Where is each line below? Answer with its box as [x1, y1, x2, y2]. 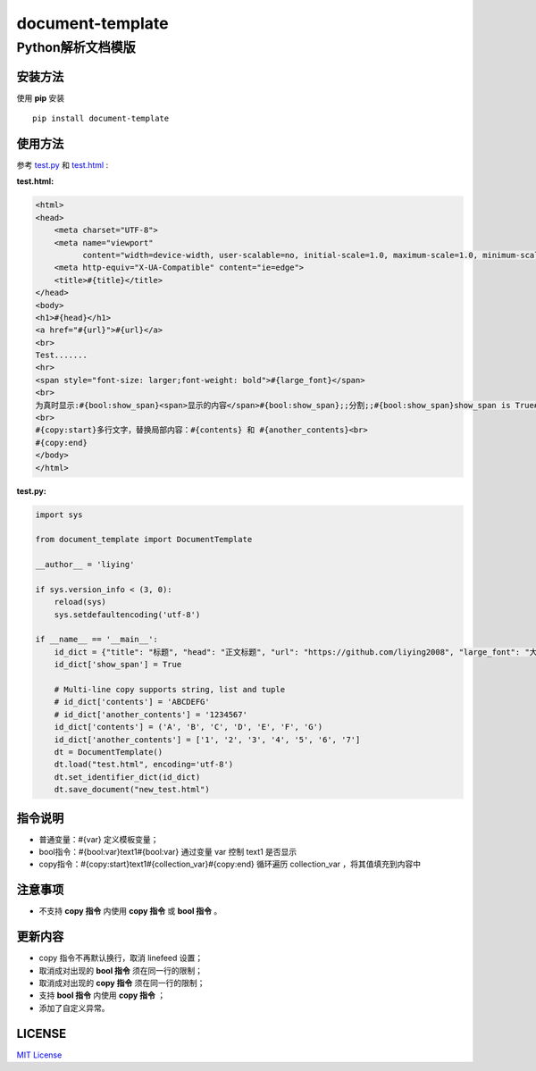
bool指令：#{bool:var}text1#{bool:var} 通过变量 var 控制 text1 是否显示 [38, 847, 297, 858]
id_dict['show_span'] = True [54, 659, 182, 670]
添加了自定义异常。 [38, 1002, 110, 1013]
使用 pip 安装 [16, 92, 65, 103]
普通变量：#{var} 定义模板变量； [38, 833, 159, 844]
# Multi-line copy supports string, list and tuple [54, 684, 286, 695]
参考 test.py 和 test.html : [16, 160, 109, 171]
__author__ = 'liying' [35, 559, 135, 570]
